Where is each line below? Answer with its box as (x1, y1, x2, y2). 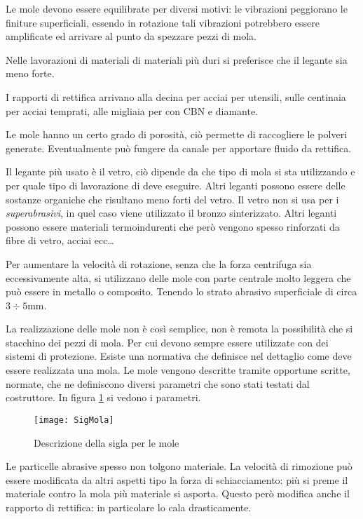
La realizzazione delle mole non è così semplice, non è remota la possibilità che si (6, 321, 353, 336)
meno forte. (6, 66, 55, 81)
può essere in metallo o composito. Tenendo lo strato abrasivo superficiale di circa (6, 284, 357, 299)
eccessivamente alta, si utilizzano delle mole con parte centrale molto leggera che (6, 270, 351, 285)
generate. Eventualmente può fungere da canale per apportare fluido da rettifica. (6, 140, 352, 155)
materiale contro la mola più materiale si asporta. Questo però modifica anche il (6, 486, 350, 501)
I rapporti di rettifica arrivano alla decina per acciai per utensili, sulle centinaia (6, 89, 346, 104)
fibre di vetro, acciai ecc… (6, 233, 114, 248)
